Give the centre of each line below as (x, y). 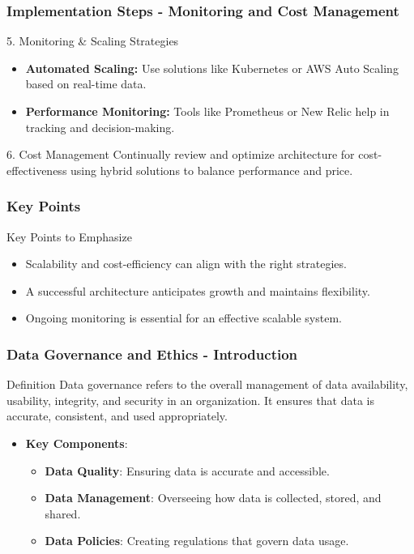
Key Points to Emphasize (69, 236)
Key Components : (77, 443)
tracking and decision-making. (100, 127)
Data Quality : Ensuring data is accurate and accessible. (187, 470)
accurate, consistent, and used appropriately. (117, 416)
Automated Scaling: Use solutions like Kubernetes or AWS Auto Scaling (212, 68)
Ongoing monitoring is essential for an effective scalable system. (184, 318)
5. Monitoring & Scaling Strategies (93, 41)
